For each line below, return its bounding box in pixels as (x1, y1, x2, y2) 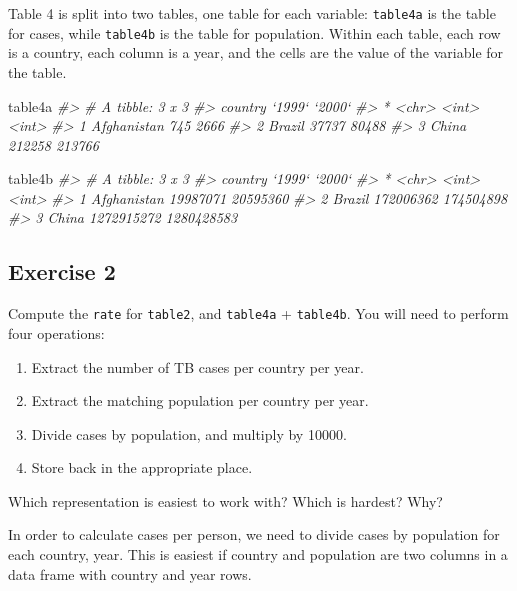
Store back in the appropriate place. (31, 457, 253, 478)
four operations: (8, 322, 105, 343)
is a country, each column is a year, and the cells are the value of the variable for (8, 42, 504, 63)
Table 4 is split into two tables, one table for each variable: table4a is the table (8, 3, 496, 23)
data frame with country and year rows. (8, 563, 252, 584)
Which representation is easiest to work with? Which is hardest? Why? (8, 490, 443, 511)
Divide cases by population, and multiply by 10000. (31, 423, 347, 444)
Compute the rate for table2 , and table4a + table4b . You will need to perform (8, 303, 509, 324)
